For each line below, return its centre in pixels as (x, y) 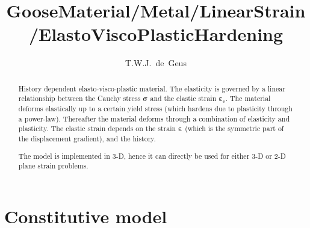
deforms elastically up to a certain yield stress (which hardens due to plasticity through (155, 109)
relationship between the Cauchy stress (79, 98)
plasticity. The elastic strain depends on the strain (97, 128)
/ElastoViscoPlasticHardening (156, 34)
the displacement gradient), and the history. (87, 138)
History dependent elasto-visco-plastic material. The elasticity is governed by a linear (152, 88)
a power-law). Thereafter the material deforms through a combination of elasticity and (154, 118)
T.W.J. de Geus (156, 63)
